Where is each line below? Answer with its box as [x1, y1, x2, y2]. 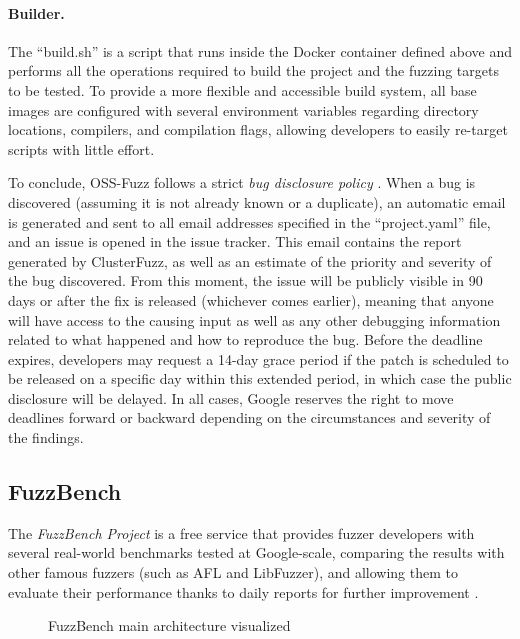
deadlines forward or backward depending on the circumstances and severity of [8, 407, 491, 428]
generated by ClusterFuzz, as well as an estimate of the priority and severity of [8, 250, 492, 271]
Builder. [8, 2, 65, 23]
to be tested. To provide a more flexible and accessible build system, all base [8, 79, 477, 100]
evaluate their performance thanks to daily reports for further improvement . [8, 581, 479, 602]
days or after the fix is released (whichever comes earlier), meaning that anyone [8, 289, 494, 310]
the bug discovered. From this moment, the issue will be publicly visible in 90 [8, 270, 483, 291]
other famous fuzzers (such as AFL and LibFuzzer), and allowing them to [8, 562, 458, 583]
